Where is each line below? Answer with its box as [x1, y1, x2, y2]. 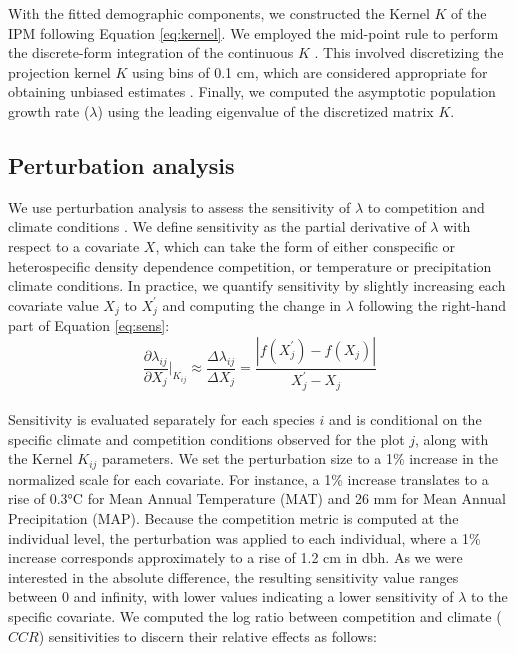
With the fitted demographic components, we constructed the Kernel [8, 3, 430, 23]
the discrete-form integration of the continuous [8, 42, 294, 63]
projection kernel [8, 61, 111, 82]
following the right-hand [358, 294, 507, 315]
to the [471, 586, 508, 607]
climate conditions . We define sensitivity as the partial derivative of [8, 216, 426, 237]
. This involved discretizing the [314, 42, 504, 63]
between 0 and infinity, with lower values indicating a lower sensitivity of [8, 586, 454, 607]
